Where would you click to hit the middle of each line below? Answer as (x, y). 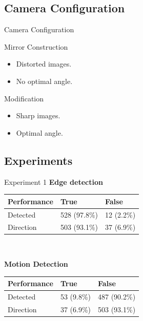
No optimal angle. (44, 81)
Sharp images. (38, 115)
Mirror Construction (36, 46)
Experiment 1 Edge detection (54, 181)
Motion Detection (36, 264)
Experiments (38, 160)
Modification (24, 98)
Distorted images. (44, 64)
